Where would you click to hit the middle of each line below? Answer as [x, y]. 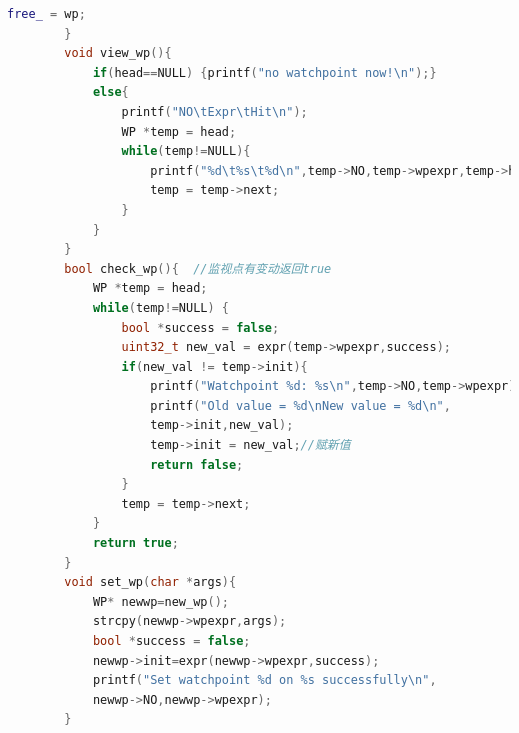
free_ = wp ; [46, 14]
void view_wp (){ [118, 53]
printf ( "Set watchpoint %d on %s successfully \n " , [264, 680]
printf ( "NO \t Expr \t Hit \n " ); [214, 111]
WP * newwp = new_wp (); [160, 601]
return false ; [197, 464]
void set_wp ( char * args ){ [150, 582]
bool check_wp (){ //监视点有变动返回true [198, 268]
